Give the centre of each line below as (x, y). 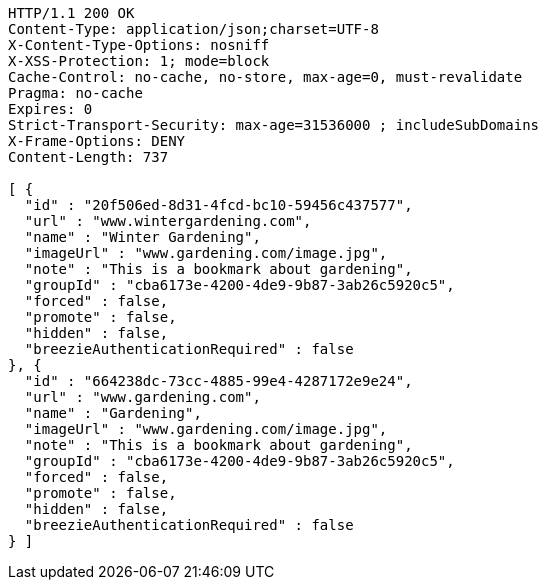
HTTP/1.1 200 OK (71, 13)
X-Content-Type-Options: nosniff (139, 45)
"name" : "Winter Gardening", (142, 237)
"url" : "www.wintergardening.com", (168, 221)
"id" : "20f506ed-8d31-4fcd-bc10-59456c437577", (218, 205)
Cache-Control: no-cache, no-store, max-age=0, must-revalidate (265, 77)
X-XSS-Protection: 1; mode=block (139, 61)
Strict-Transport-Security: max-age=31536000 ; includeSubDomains (274, 125)
